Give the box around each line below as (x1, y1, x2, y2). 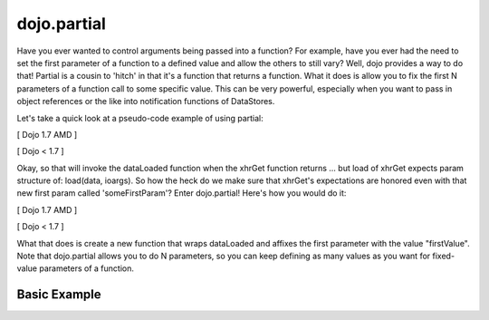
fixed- (432, 250, 455, 262)
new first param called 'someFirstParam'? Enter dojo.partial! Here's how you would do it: (16, 188, 347, 199)
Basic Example (16, 286, 101, 303)
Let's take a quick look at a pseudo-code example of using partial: (16, 112, 264, 123)
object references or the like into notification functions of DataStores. (16, 96, 275, 107)
